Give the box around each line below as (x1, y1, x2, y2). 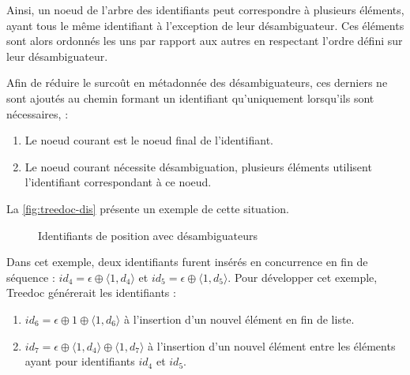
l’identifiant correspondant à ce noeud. (24, 174, 212, 190)
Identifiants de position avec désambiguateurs (38, 227, 258, 243)
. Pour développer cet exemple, (228, 268, 378, 285)
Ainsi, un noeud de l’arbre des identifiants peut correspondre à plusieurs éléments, (6, 2, 404, 17)
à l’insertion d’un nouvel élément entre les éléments (148, 337, 396, 354)
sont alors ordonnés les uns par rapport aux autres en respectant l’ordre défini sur (6, 32, 403, 49)
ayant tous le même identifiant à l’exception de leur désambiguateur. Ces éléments (6, 17, 404, 33)
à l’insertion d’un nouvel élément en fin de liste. (123, 310, 355, 327)
